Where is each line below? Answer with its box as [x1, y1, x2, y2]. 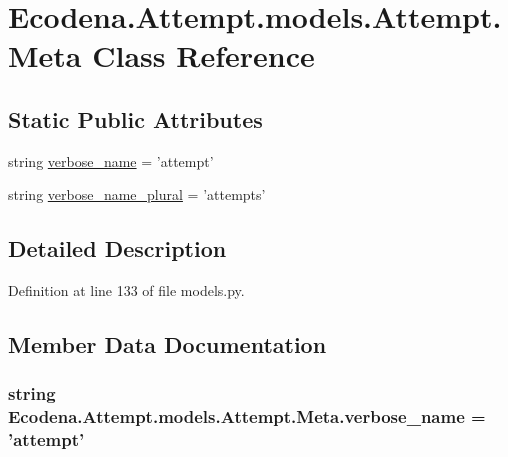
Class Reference [92, 35, 315, 76]
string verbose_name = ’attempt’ [8, 150, 214, 171]
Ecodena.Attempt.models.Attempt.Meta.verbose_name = [8, 404, 486, 429]
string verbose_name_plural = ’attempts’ [8, 184, 266, 205]
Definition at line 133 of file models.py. [8, 280, 245, 301]
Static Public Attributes [8, 103, 263, 134]
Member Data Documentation [8, 329, 327, 360]
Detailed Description [8, 233, 227, 264]
